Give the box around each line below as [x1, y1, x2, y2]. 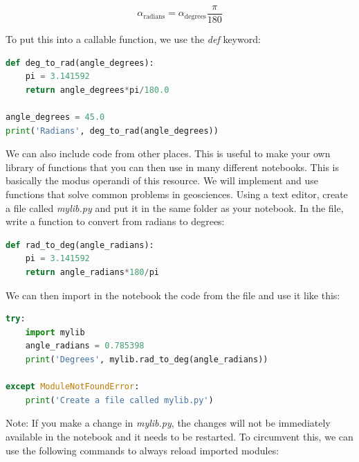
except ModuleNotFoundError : [6, 382, 140, 392]
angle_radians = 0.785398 [25, 341, 145, 351]
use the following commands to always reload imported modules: [6, 443, 279, 457]
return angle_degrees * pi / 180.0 [25, 85, 169, 95]
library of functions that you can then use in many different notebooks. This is [6, 159, 339, 174]
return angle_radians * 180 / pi [25, 267, 159, 277]
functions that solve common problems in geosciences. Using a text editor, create [6, 187, 348, 201]
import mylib [25, 327, 85, 337]
